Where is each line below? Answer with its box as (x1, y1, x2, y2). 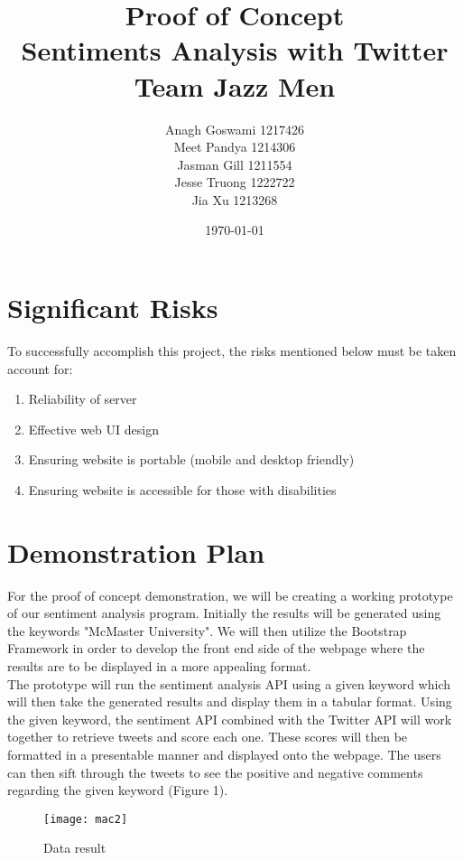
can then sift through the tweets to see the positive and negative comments (7, 762, 423, 781)
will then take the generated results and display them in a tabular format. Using (7, 692, 452, 711)
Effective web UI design (28, 419, 159, 438)
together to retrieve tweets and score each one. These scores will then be (7, 727, 408, 746)
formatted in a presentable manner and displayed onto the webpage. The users (7, 745, 441, 764)
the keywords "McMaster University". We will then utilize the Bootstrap (7, 621, 407, 640)
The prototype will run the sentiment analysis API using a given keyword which (7, 674, 451, 693)
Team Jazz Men (134, 67, 336, 104)
